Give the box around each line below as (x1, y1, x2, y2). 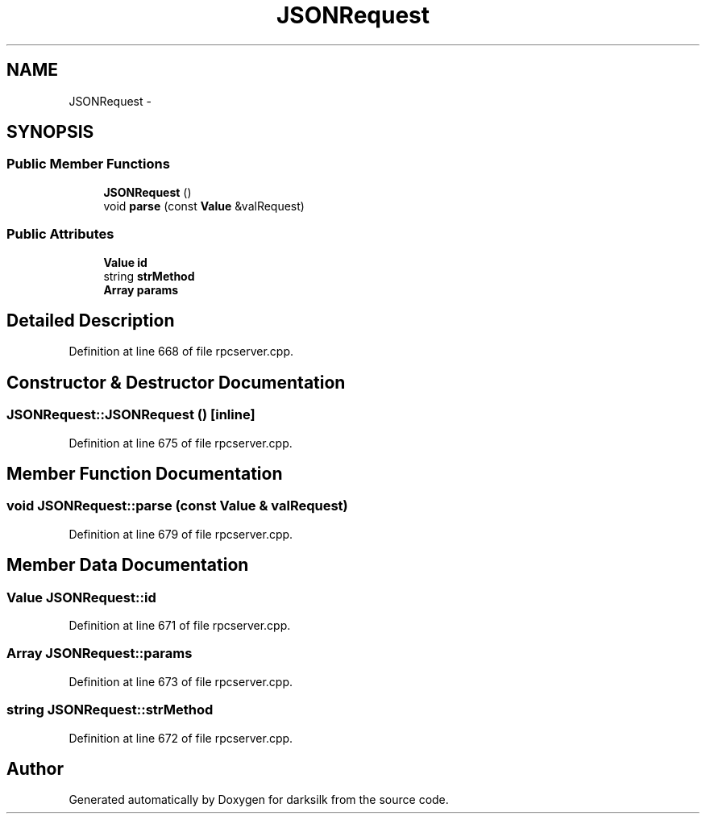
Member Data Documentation (6, 555, 249, 576)
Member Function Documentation (6, 464, 283, 485)
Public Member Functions (6, 156, 170, 173)
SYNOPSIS (6, 122, 94, 143)
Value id (103, 255, 147, 269)
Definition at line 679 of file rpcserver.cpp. (69, 527, 293, 541)
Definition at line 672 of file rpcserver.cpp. (69, 731, 293, 745)
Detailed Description (6, 310, 175, 331)
